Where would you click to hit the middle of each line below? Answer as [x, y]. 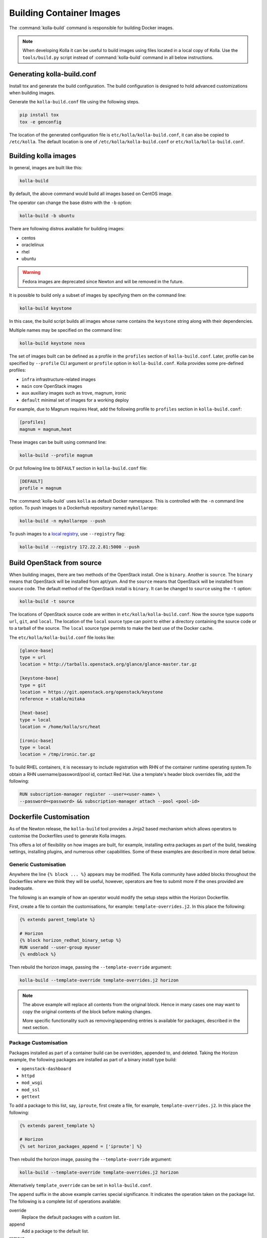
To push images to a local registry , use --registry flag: [67, 534]
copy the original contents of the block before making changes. [87, 1011]
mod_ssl [31, 1090]
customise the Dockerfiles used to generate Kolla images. [68, 836]
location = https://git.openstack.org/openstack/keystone [91, 692]
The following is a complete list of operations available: [65, 1201]
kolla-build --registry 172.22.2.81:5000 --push [80, 547]
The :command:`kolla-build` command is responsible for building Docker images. [91, 28]
